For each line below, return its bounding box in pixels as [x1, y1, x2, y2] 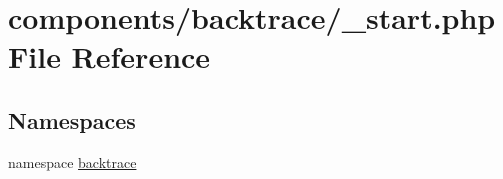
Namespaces [8, 104, 136, 135]
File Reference [8, 36, 211, 77]
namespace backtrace [8, 151, 137, 172]
